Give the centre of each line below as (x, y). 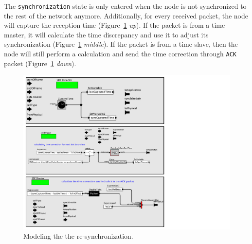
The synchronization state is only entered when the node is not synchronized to (125, 6)
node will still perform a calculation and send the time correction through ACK (120, 54)
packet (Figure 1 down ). (40, 63)
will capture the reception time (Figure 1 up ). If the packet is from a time (115, 25)
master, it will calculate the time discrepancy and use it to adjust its (106, 34)
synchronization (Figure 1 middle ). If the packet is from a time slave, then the (121, 44)
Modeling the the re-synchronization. (78, 236)
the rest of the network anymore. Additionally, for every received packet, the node (126, 15)
